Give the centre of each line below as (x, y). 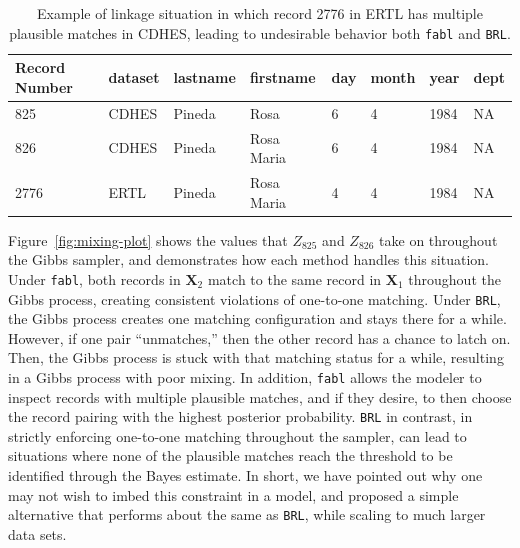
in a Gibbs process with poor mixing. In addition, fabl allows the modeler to (245, 376)
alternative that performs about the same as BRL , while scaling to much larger (247, 514)
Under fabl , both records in (94, 278)
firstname (282, 77)
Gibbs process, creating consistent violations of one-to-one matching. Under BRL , (254, 298)
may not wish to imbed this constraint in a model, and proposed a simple (233, 494)
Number (44, 86)
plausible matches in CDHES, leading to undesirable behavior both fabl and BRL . (260, 32)
